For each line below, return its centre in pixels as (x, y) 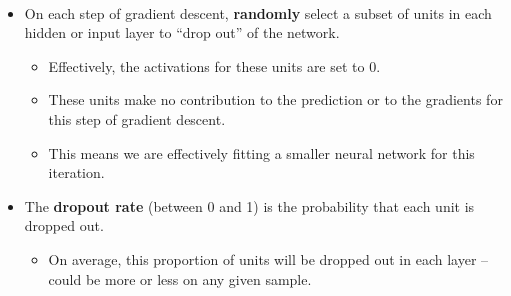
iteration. (76, 172)
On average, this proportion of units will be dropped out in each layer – (268, 258)
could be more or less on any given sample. (180, 278)
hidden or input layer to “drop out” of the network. (182, 32)
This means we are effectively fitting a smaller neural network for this (261, 152)
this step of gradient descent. (137, 118)
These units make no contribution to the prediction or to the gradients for (275, 99)
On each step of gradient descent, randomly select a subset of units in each (258, 12)
